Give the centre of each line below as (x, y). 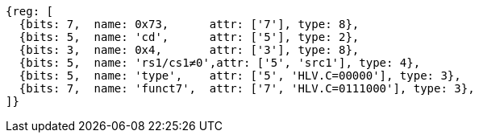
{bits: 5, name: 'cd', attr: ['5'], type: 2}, (189, 37)
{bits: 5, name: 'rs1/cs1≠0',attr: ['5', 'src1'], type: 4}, (220, 63)
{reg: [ (30, 11)
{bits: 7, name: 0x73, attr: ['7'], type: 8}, (189, 24)
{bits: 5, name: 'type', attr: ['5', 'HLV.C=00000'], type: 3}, (240, 76)
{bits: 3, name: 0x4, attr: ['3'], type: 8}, (189, 50)
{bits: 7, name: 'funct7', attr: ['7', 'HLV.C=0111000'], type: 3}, (247, 88)
